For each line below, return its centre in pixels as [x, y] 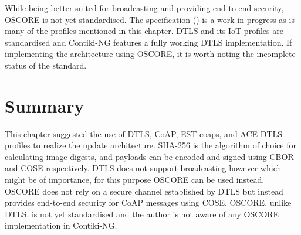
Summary [45, 105]
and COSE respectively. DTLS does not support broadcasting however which [143, 168]
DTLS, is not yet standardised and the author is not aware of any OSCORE [142, 214]
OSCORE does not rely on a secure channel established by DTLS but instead [144, 191]
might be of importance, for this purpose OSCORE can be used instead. [135, 180]
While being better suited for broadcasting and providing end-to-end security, [144, 8]
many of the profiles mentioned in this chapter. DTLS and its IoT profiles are [144, 31]
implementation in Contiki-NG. [61, 225]
